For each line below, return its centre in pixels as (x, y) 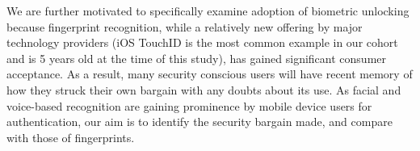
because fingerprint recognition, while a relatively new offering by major (185, 26)
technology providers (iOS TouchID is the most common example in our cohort (202, 42)
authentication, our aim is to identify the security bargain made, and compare (199, 122)
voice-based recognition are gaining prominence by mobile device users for (189, 105)
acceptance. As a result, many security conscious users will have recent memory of (210, 74)
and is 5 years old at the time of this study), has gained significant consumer (196, 58)
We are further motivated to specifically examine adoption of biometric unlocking (208, 10)
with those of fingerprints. (71, 137)
